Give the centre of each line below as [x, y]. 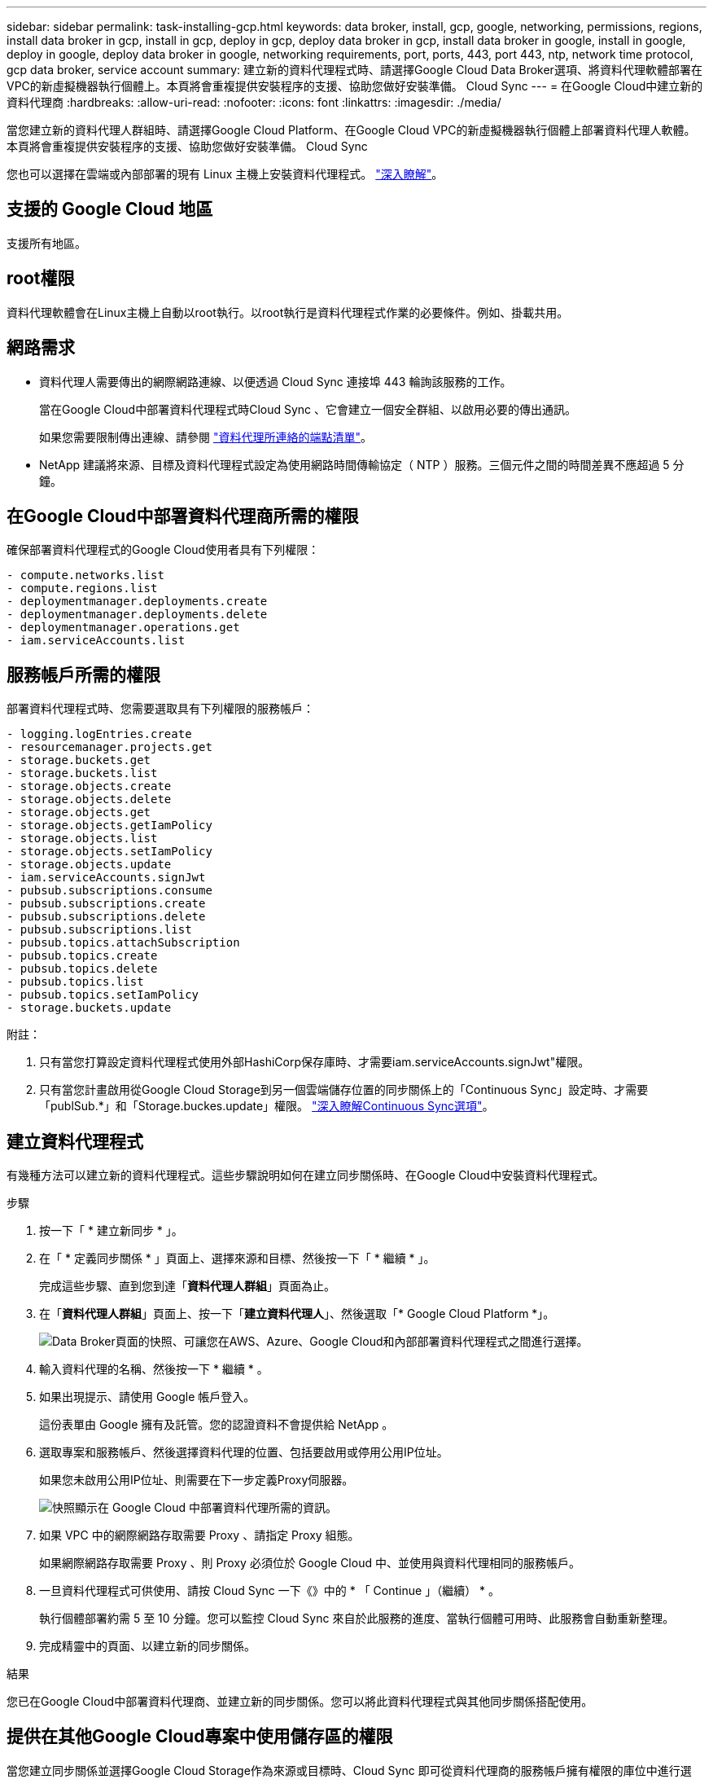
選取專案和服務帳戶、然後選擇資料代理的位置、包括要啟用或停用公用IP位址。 [244, 1452]
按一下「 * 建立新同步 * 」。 [111, 1231]
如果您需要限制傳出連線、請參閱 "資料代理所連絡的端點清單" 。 [206, 437]
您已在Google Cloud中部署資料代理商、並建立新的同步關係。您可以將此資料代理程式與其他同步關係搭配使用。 [300, 1702]
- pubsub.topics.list [75, 982]
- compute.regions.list [82, 589]
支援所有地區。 [46, 243]
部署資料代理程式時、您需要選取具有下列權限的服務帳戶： [160, 709]
